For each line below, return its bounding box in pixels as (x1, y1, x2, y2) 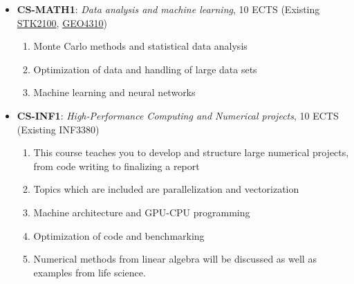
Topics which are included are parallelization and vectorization (33, 182, 299, 196)
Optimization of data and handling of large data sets (33, 61, 257, 76)
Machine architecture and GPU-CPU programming (33, 205, 250, 219)
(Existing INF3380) (17, 122, 100, 136)
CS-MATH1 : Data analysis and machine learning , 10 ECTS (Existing (17, 2, 320, 16)
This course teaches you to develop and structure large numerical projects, (33, 145, 349, 160)
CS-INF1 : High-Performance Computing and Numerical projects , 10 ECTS (17, 108, 339, 122)
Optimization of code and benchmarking (33, 228, 205, 243)
